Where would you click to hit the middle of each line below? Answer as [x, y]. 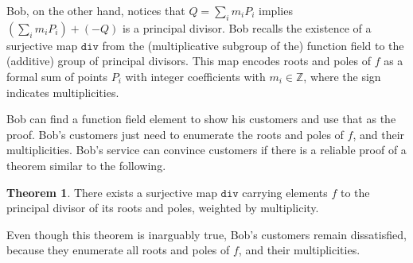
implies [276, 10]
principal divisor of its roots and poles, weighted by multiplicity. [163, 208]
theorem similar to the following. [86, 165]
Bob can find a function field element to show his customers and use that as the [201, 119]
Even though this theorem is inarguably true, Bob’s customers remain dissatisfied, [206, 234]
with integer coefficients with [195, 76]
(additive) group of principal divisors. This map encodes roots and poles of [189, 61]
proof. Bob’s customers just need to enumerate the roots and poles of [175, 134]
